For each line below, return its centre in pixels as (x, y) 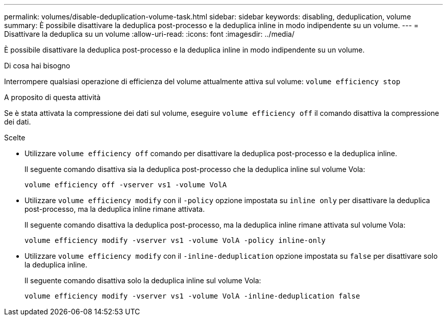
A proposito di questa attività (53, 97)
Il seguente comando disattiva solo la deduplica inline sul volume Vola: (143, 280)
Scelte (15, 138)
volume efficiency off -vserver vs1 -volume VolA (126, 185)
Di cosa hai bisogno (37, 66)
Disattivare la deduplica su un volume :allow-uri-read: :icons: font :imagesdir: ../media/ (149, 34)
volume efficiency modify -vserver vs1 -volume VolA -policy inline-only (175, 240)
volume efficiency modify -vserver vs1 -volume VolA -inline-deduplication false (192, 296)
